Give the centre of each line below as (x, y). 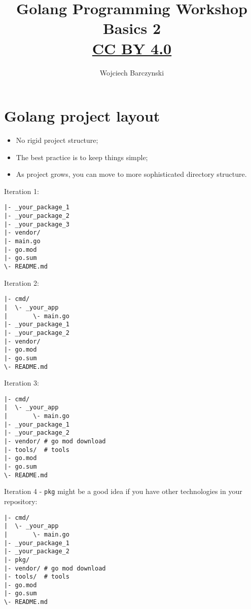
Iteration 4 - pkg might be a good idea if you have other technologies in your (123, 491)
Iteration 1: (22, 191)
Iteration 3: (22, 383)
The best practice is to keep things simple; (82, 157)
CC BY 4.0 (132, 48)
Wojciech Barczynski (132, 72)
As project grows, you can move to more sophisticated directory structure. (131, 174)
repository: (21, 501)
